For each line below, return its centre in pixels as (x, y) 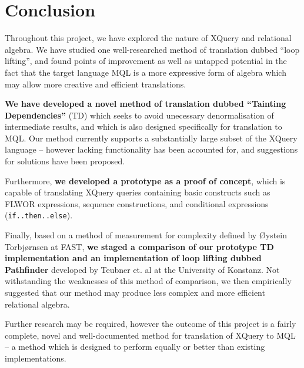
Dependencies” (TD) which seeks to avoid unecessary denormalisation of (139, 115)
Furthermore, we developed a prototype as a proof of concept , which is (145, 180)
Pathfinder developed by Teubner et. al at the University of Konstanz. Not (142, 269)
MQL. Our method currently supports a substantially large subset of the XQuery (151, 138)
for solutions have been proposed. (65, 161)
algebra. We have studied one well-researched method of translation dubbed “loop (152, 49)
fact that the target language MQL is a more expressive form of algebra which (146, 72)
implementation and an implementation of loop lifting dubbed (133, 258)
